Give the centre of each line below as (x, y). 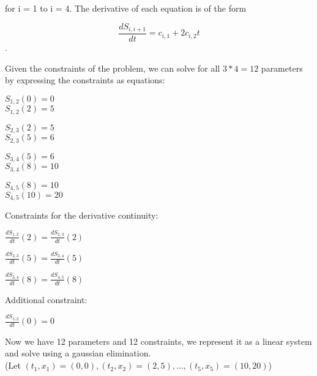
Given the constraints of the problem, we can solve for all (113, 68)
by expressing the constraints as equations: (85, 80)
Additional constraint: (46, 299)
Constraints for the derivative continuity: (82, 215)
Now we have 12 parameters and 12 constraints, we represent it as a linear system (158, 341)
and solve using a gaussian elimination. (78, 353)
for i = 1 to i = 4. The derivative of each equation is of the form (126, 8)
